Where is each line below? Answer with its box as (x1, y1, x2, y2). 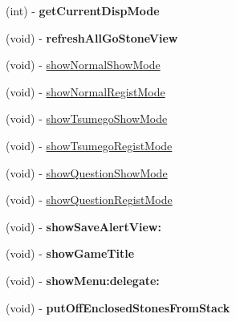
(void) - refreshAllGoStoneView (6, 29, 178, 46)
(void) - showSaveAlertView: (6, 218, 161, 234)
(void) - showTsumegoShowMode (6, 110, 168, 127)
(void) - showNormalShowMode (6, 56, 161, 73)
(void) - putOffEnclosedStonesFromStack (6, 299, 230, 316)
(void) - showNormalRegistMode (6, 83, 165, 100)
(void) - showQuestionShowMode (6, 164, 168, 181)
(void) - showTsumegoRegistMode (6, 137, 173, 153)
